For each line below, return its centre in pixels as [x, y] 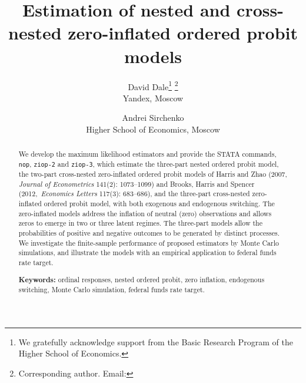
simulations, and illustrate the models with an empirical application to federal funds [147, 252]
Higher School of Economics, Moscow [153, 129]
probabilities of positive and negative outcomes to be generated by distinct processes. [149, 233]
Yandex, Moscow [153, 98]
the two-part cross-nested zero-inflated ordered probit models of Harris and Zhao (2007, [153, 174]
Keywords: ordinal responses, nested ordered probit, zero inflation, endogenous [142, 279]
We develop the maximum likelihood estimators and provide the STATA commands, [147, 154]
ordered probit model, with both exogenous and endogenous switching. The [159, 204]
